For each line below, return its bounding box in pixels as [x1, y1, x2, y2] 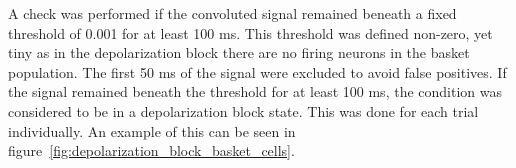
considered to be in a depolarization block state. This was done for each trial [8, 100, 479, 121]
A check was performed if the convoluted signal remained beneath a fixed [8, 3, 457, 23]
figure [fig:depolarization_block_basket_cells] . [8, 140, 295, 161]
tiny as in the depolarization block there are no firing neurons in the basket [8, 42, 470, 63]
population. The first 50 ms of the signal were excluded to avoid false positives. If [8, 61, 507, 82]
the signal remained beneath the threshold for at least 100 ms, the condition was [8, 81, 502, 102]
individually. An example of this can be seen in [8, 120, 296, 141]
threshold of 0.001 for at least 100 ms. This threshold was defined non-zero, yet [8, 22, 493, 43]
